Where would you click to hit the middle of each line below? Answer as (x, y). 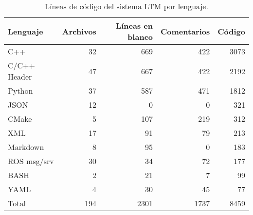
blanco (140, 37)
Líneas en (135, 25)
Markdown (26, 147)
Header (20, 76)
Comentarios (185, 31)
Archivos (79, 31)
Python (20, 91)
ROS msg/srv (31, 161)
